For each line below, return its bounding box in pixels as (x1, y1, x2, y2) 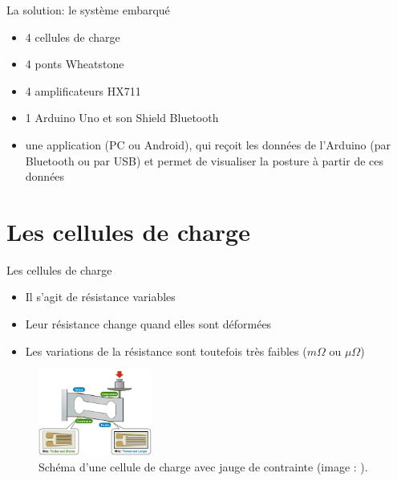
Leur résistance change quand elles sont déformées (25, 316, 272, 332)
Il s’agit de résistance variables (25, 288, 176, 305)
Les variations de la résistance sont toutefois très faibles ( (25, 342, 307, 359)
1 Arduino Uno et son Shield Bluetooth (25, 109, 219, 126)
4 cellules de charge (25, 28, 120, 45)
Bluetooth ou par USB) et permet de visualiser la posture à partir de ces (25, 152, 383, 169)
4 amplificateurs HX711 (25, 82, 141, 99)
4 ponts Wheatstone (25, 55, 124, 72)
